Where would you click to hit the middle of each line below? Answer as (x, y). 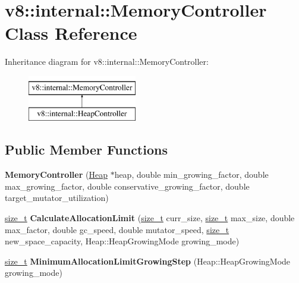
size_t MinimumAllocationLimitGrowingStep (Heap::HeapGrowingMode (148, 261)
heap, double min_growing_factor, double (191, 174)
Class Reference (71, 33)
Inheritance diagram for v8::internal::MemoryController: (107, 62)
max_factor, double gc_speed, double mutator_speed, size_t (117, 229)
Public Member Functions (86, 150)
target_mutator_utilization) (57, 198)
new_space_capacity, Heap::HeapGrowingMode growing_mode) (122, 241)
